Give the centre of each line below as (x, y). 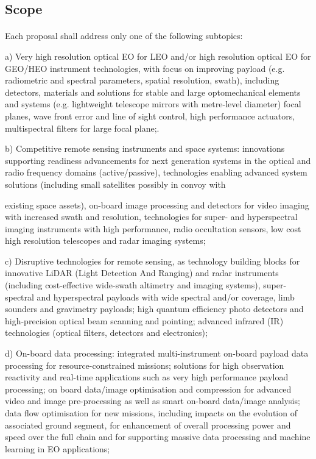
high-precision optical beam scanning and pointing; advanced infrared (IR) (144, 320)
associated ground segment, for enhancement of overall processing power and (148, 425)
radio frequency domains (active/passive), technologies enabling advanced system (156, 172)
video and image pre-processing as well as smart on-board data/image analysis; (153, 401)
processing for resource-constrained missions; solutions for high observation (145, 365)
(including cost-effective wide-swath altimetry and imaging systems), (133, 285)
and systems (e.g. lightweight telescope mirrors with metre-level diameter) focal (153, 104)
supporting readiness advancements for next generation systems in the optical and (158, 160)
